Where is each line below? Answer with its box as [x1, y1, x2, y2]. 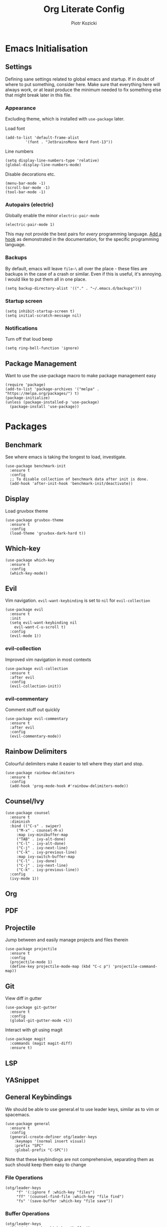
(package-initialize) [5, 395, 50, 401]
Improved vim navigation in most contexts [5, 657, 91, 663]
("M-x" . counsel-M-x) [16, 828, 64, 833]
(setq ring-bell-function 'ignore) [5, 346, 79, 351]
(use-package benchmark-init [5, 464, 66, 469]
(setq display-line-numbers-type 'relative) [5, 158, 99, 163]
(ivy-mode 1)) [9, 876, 39, 881]
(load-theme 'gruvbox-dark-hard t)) [9, 530, 86, 536]
